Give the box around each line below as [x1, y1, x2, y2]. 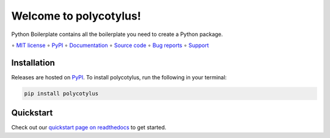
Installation [11, 57, 55, 68]
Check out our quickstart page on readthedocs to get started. [11, 124, 166, 131]
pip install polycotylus [24, 90, 99, 97]
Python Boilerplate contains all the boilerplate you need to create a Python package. [11, 31, 223, 38]
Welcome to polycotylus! [11, 9, 141, 23]
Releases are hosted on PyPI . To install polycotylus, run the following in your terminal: [11, 73, 227, 81]
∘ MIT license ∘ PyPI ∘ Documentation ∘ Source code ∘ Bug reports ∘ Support [11, 42, 209, 49]
